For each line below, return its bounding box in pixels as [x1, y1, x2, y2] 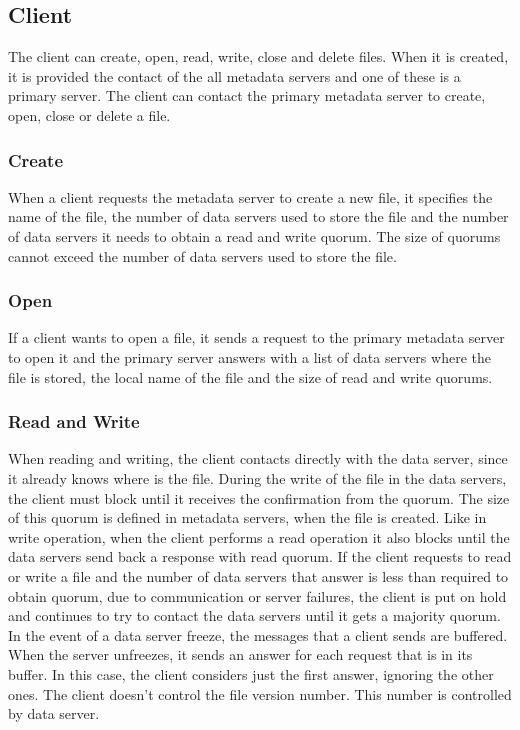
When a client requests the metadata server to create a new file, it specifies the [8, 186, 493, 207]
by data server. [8, 703, 100, 724]
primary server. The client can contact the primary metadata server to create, [8, 85, 486, 106]
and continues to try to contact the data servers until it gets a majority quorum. [8, 605, 501, 626]
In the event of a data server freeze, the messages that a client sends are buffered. [8, 624, 508, 645]
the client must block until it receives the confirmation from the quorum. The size [8, 487, 510, 508]
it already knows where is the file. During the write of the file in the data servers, [8, 467, 507, 488]
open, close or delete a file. [8, 104, 171, 125]
